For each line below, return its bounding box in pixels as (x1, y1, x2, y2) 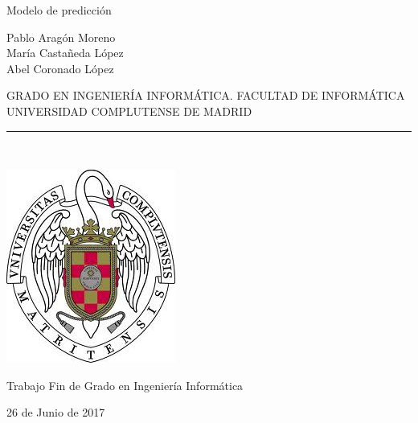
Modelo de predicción (6, 2, 112, 18)
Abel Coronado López (6, 60, 114, 76)
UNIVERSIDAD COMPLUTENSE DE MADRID (6, 102, 252, 119)
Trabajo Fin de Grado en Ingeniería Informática (6, 376, 244, 393)
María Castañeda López (6, 44, 124, 61)
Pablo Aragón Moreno (6, 28, 116, 45)
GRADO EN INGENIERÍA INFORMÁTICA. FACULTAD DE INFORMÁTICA (6, 87, 405, 104)
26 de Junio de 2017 (6, 404, 105, 421)
